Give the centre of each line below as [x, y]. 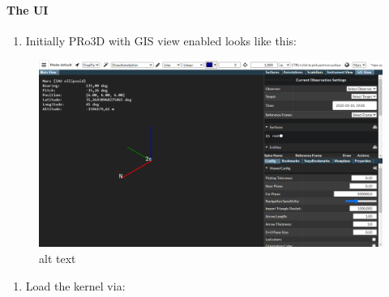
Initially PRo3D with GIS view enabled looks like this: [161, 40]
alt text [58, 259]
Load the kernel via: [75, 285]
